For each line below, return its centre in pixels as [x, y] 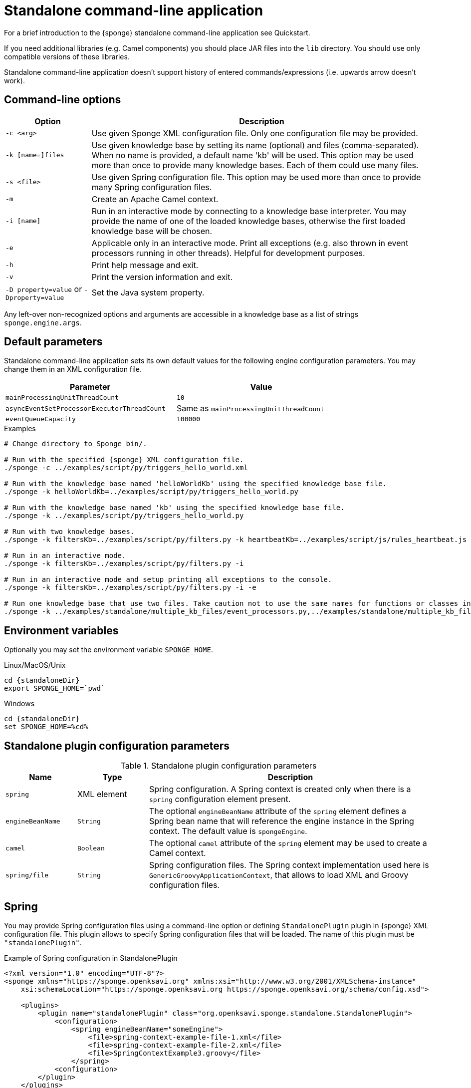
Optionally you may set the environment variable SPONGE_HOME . [109, 650]
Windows [19, 704]
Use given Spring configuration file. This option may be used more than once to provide [256, 177]
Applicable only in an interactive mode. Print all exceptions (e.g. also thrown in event [250, 243]
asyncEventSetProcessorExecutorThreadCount [86, 408]
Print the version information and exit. [162, 277]
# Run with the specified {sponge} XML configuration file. [124, 460]
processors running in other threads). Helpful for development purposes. [228, 253]
